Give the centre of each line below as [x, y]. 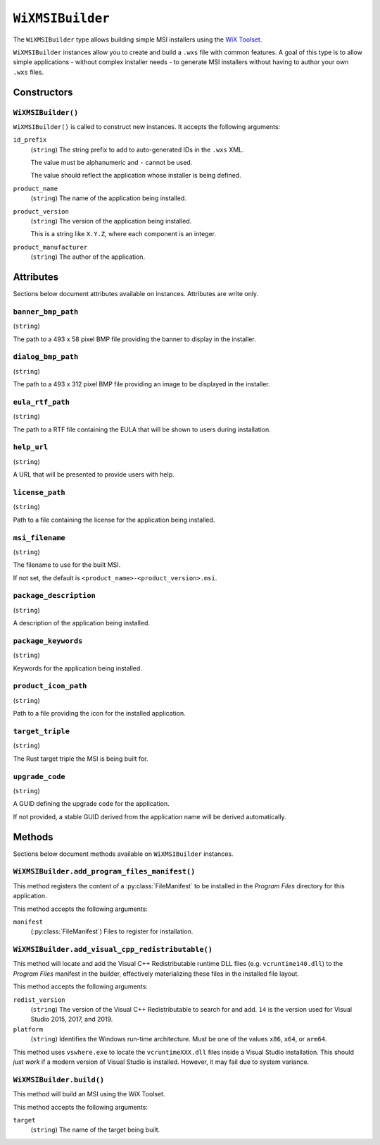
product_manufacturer [50, 247]
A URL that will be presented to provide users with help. [94, 474]
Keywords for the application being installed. [77, 668]
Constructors [43, 92]
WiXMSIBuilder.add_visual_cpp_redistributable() [113, 950]
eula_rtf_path [42, 402]
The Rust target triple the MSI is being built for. [81, 759]
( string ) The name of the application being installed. [108, 198]
